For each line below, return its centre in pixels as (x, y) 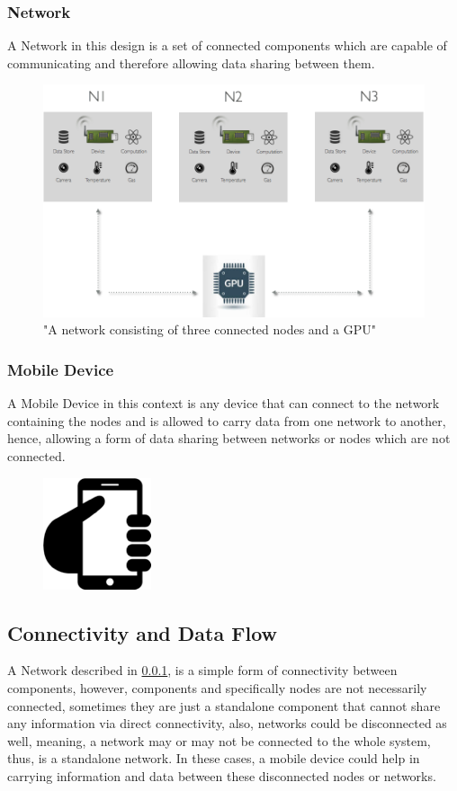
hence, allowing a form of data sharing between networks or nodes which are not (229, 438)
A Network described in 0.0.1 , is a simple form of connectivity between (202, 670)
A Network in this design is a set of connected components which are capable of (227, 45)
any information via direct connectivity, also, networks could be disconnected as (227, 723)
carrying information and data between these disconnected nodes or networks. (222, 775)
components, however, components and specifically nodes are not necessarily (217, 687)
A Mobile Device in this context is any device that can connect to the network (224, 403)
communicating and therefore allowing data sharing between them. (191, 62)
